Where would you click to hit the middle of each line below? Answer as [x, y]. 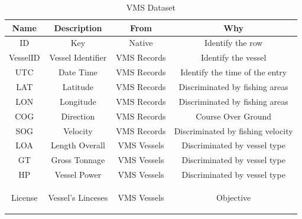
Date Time [78, 72]
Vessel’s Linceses [78, 197]
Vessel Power [78, 175]
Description [78, 27]
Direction [78, 116]
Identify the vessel [233, 57]
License [24, 197]
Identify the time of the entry [234, 72]
